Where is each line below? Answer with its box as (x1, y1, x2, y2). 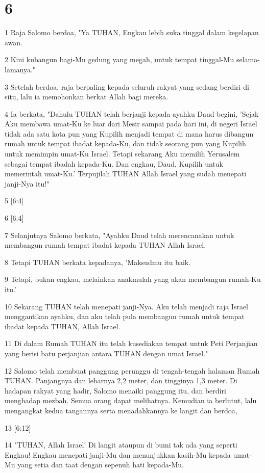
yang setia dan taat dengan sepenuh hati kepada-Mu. (17, 459, 184, 470)
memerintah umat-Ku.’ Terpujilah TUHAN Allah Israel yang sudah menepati (5, 168, 247, 179)
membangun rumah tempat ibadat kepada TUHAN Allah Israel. (5, 240, 206, 250)
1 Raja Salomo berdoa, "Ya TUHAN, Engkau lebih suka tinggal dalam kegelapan (5, 27, 259, 38)
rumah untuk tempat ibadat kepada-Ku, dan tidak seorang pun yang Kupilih (5, 138, 246, 149)
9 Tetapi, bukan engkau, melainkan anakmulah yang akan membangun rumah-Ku (5, 274, 261, 284)
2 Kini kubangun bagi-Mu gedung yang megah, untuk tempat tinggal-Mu (5, 54, 234, 65)
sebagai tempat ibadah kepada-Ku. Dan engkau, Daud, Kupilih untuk (5, 158, 223, 169)
